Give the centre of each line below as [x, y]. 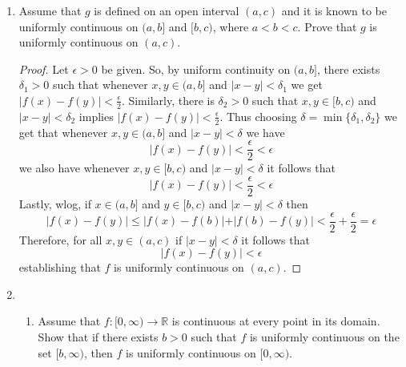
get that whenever [63, 132]
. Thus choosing [258, 116]
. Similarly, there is [168, 100]
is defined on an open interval [167, 10]
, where [231, 26]
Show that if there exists [98, 336]
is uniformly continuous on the [324, 336]
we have [265, 132]
